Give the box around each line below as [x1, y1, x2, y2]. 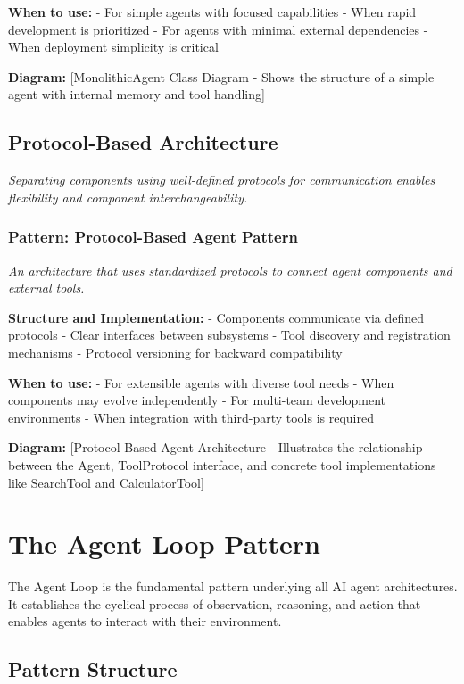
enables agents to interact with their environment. [8, 612, 282, 630]
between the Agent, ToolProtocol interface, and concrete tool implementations [8, 455, 436, 474]
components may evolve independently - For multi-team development [8, 391, 386, 409]
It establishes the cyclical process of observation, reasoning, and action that [8, 594, 421, 613]
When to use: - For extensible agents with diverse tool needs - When [8, 373, 394, 391]
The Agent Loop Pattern [8, 525, 321, 562]
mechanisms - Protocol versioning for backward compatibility [8, 342, 343, 361]
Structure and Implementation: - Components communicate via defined [8, 308, 425, 326]
